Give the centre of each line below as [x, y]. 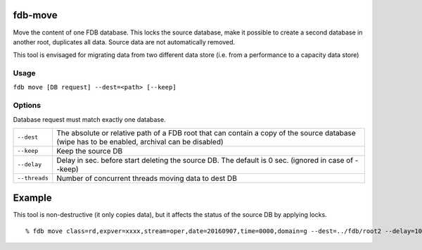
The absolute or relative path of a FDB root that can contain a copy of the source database [206, 132]
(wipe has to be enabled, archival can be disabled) [140, 142]
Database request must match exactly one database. [89, 119]
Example [32, 198]
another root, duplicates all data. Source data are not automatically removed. [124, 42]
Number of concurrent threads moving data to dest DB [147, 178]
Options [27, 106]
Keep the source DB [90, 151]
